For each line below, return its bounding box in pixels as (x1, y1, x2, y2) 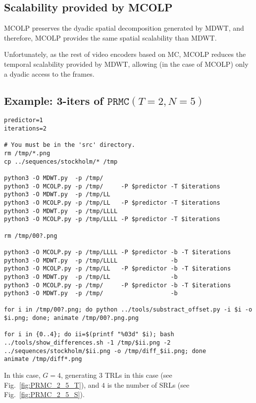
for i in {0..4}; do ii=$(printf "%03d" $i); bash (4, 331, 174, 338)
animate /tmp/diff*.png (4, 356, 82, 363)
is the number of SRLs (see (107, 379, 190, 390)
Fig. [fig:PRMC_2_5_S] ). (4, 389, 85, 400)
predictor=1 (4, 117, 43, 124)
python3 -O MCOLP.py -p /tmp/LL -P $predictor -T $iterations (4, 199, 220, 206)
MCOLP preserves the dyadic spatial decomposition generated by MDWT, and (4, 23, 244, 33)
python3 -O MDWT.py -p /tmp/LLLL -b (4, 257, 178, 264)
